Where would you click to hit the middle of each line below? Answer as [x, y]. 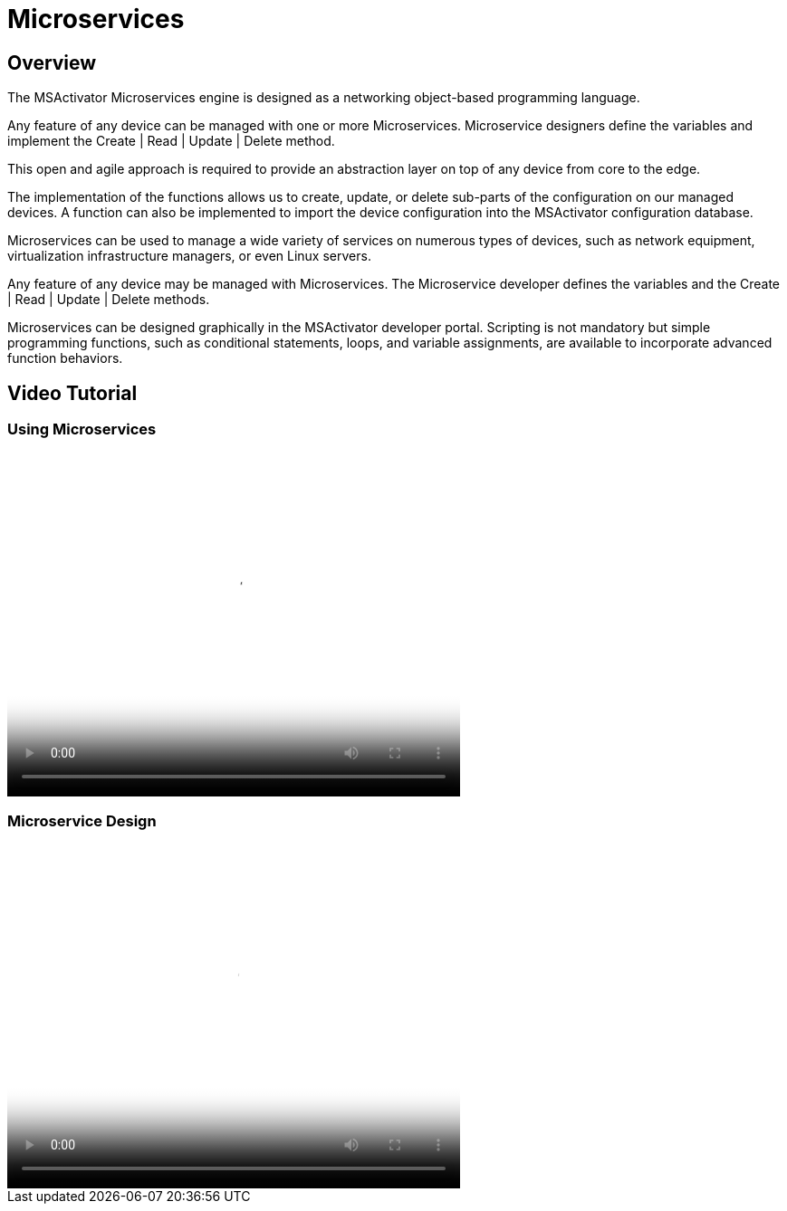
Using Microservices [82, 429]
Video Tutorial [72, 393]
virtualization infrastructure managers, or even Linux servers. [189, 256]
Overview [52, 62]
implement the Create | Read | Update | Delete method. [171, 141]
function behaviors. [65, 358]
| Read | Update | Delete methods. [109, 300]
